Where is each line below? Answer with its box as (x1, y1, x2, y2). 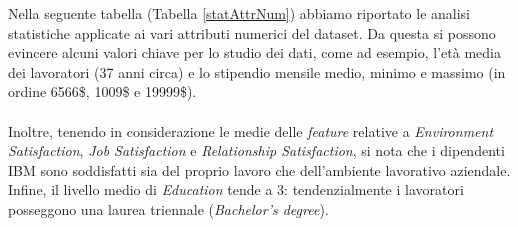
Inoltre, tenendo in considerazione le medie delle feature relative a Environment (8, 120, 494, 141)
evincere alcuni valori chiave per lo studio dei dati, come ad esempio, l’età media (8, 42, 501, 63)
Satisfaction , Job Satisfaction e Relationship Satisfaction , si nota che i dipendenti (8, 140, 505, 161)
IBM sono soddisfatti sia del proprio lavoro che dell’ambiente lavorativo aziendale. (8, 159, 511, 180)
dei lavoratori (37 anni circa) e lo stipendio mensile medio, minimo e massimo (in (8, 61, 506, 82)
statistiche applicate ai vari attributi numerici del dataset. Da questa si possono (8, 22, 496, 43)
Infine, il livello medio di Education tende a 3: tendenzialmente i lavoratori (8, 179, 464, 200)
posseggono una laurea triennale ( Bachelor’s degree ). (8, 198, 329, 219)
